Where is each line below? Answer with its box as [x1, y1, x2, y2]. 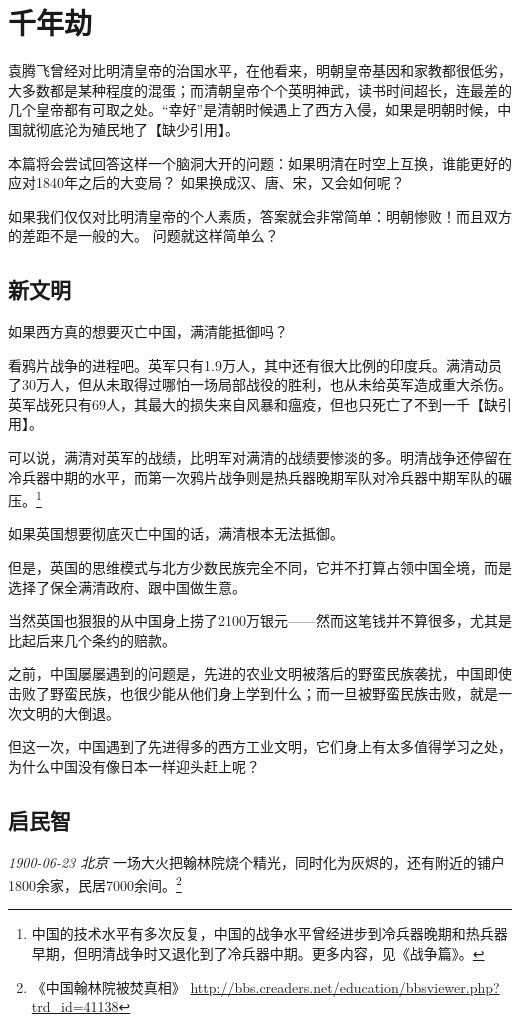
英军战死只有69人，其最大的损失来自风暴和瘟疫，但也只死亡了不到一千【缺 [8, 393, 498, 414]
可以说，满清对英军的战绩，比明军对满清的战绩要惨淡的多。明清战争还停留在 [8, 447, 512, 468]
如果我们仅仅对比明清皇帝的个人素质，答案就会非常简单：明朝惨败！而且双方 [8, 205, 512, 226]
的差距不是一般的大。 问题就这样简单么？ [8, 225, 279, 246]
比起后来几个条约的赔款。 [8, 629, 176, 650]
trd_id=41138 [31, 996, 119, 1017]
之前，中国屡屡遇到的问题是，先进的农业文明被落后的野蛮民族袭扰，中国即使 [8, 663, 512, 684]
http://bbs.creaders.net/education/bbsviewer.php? [190, 976, 500, 997]
